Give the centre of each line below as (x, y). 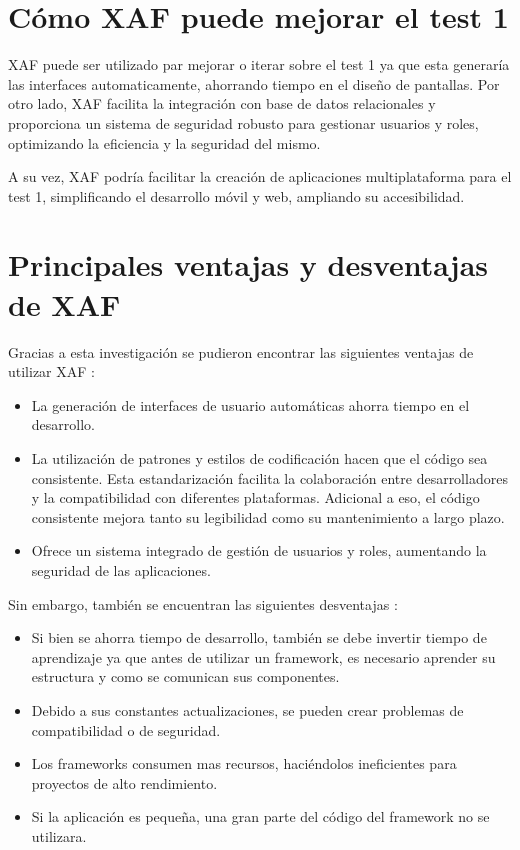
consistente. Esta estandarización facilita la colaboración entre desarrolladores (269, 477)
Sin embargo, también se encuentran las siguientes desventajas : (203, 603)
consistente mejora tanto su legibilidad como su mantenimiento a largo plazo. (268, 516)
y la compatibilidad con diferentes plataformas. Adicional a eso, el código (255, 497)
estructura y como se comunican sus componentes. (185, 676)
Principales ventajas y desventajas (248, 264)
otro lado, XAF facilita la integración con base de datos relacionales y (222, 103)
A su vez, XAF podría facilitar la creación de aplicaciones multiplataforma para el (260, 176)
